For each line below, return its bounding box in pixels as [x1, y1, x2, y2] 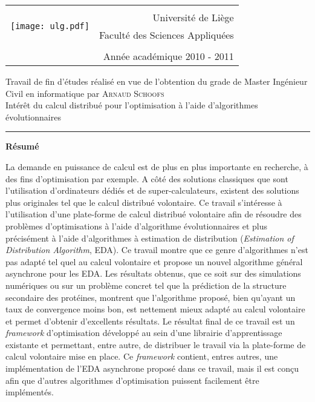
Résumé [5, 140, 39, 153]
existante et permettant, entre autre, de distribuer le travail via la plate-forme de [5, 338, 306, 351]
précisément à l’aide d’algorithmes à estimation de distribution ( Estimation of [5, 231, 294, 244]
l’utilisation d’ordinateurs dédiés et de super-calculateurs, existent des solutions [5, 184, 299, 197]
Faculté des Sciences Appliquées [99, 28, 234, 42]
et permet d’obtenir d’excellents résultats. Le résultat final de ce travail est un [5, 314, 295, 327]
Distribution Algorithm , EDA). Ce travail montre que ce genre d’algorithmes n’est [5, 243, 308, 256]
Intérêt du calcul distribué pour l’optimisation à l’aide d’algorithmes [5, 99, 258, 111]
